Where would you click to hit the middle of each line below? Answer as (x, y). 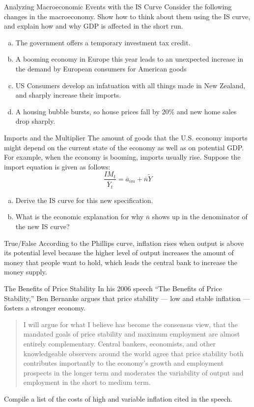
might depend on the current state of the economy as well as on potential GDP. (124, 147)
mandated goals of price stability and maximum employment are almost (132, 334)
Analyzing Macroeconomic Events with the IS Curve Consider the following (118, 6)
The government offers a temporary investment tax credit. (103, 42)
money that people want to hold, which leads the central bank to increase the (121, 262)
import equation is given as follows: (57, 166)
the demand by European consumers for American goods (101, 68)
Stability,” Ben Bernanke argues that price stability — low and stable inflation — (127, 298)
